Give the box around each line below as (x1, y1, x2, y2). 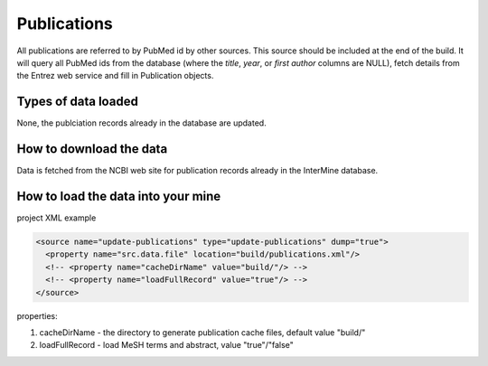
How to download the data (16, 141, 168, 157)
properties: (16, 310, 58, 321)
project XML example (16, 212, 97, 223)
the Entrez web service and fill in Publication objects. (16, 70, 214, 81)
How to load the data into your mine (16, 188, 221, 203)
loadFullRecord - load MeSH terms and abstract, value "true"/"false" (39, 340, 294, 351)
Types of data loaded (16, 94, 139, 109)
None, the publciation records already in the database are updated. (16, 117, 267, 128)
